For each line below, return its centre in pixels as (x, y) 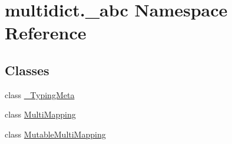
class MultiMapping (40, 114)
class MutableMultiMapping (55, 134)
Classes (27, 70)
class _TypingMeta (40, 94)
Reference (46, 33)
